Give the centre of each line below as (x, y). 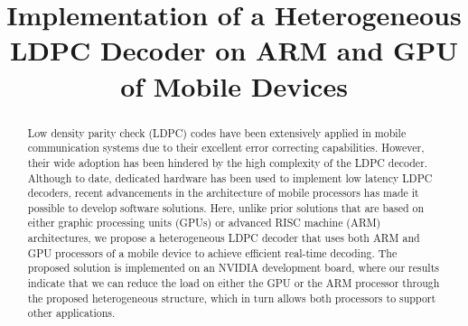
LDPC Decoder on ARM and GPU (234, 50)
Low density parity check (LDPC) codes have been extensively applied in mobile (217, 132)
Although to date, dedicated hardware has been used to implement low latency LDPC (230, 177)
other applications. (71, 313)
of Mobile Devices (234, 85)
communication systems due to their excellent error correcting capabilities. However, (226, 148)
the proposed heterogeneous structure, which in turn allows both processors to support (232, 298)
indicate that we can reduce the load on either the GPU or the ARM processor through (234, 283)
